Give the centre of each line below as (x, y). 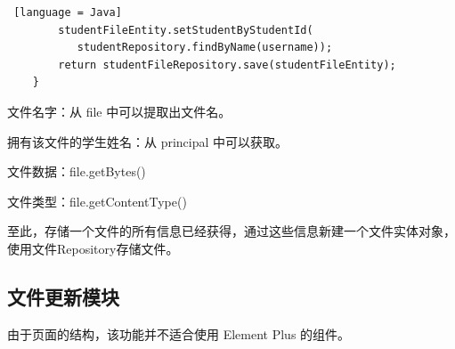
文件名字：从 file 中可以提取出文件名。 (119, 111)
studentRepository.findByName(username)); (205, 48)
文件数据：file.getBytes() (77, 171)
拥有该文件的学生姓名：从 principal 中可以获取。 (148, 141)
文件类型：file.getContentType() (97, 201)
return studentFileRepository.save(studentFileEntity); (227, 65)
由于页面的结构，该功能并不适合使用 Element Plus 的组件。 (179, 333)
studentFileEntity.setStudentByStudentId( (186, 30)
